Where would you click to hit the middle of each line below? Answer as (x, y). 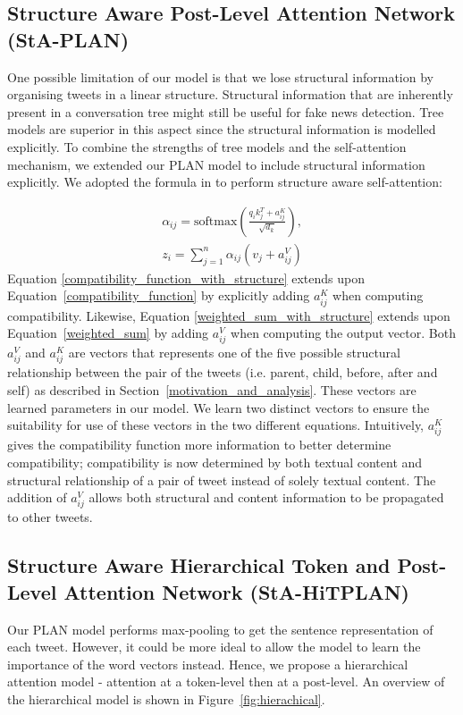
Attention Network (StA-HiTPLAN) (237, 591)
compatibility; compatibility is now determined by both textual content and (215, 462)
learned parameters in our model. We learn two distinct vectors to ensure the (219, 407)
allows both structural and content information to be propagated (266, 497)
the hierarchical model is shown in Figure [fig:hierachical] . (166, 698)
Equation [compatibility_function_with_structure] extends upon (186, 278)
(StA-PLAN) (68, 39)
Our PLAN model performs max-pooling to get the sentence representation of (220, 629)
